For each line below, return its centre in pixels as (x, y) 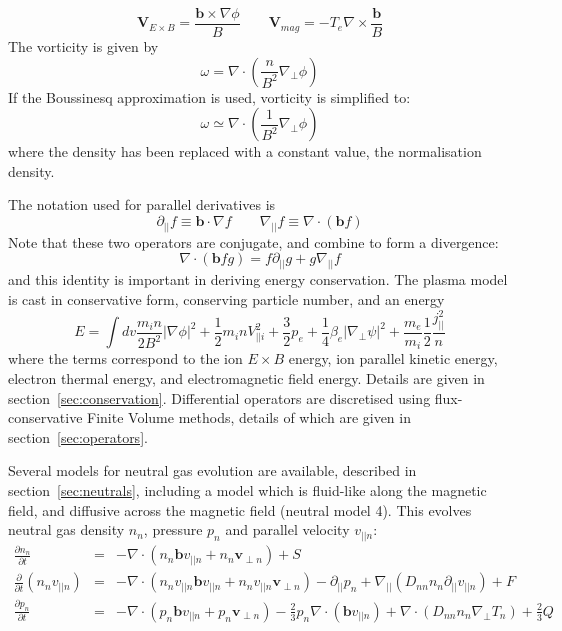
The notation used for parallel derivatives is (142, 204)
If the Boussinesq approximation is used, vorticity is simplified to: (209, 96)
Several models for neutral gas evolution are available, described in (212, 470)
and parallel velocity (287, 529)
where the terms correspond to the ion (125, 358)
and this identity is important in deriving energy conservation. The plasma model (258, 279)
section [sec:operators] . (78, 436)
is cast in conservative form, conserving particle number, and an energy (226, 298)
